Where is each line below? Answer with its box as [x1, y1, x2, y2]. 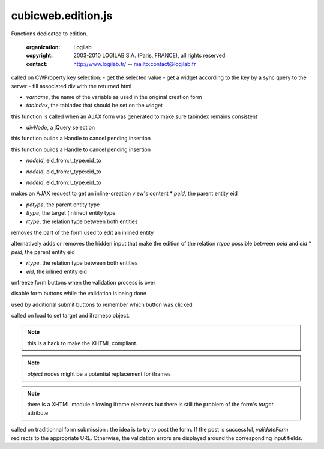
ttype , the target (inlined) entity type [26, 209, 116, 217]
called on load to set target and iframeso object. [11, 312, 130, 319]
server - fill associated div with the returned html [11, 82, 132, 89]
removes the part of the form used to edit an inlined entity [11, 229, 154, 236]
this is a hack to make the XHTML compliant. [27, 339, 138, 346]
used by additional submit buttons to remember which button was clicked [11, 301, 193, 308]
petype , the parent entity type [26, 201, 100, 208]
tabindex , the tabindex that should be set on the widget [26, 102, 163, 109]
